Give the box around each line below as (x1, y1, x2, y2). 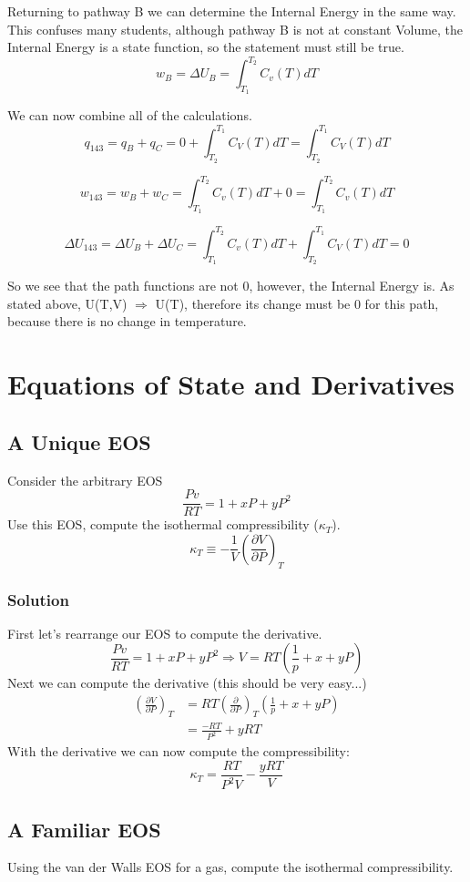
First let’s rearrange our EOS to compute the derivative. (7, 623, 322, 642)
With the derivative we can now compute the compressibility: (7, 742, 350, 761)
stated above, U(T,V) (7, 293, 128, 313)
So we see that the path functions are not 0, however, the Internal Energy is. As (7, 276, 455, 295)
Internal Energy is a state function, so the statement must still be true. (7, 37, 404, 56)
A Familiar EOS (7, 815, 161, 843)
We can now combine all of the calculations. (7, 106, 252, 125)
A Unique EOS (7, 427, 151, 456)
